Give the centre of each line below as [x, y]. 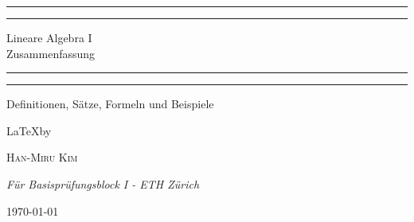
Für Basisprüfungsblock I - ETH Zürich [103, 183]
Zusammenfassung [51, 53]
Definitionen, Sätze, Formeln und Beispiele [110, 104]
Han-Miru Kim [42, 157]
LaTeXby [29, 130]
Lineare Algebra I [49, 37]
